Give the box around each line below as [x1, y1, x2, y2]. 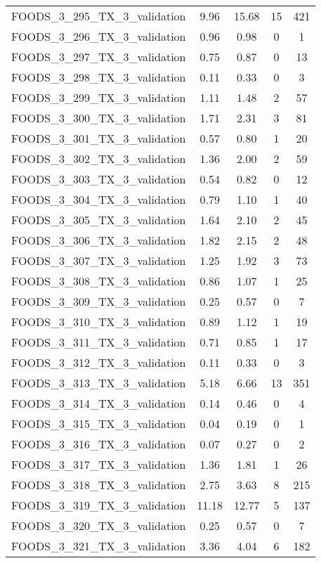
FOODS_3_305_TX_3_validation [11, 212, 186, 228]
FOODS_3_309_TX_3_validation [11, 293, 186, 309]
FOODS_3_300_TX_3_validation [11, 110, 186, 126]
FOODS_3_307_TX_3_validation [11, 252, 186, 268]
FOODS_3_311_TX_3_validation [11, 334, 186, 350]
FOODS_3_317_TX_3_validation [11, 456, 186, 472]
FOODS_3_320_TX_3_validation [11, 517, 186, 533]
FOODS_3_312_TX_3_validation [11, 354, 186, 370]
